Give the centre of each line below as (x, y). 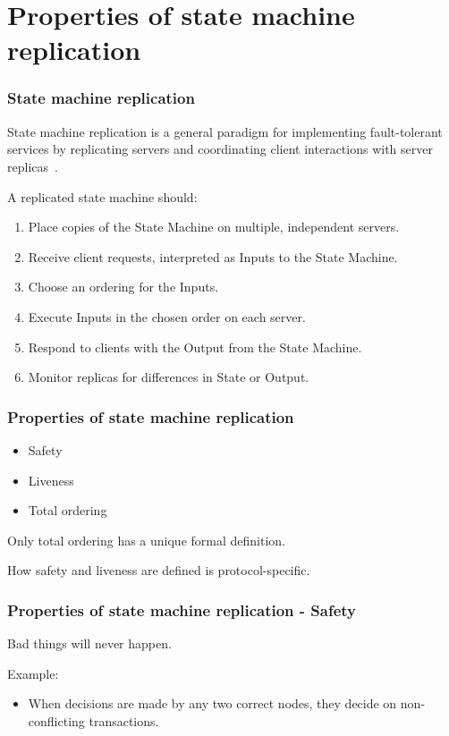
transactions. (124, 720)
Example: (33, 673)
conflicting (56, 720)
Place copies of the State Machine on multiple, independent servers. (214, 227)
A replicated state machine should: (102, 196)
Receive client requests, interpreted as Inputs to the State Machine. (213, 256)
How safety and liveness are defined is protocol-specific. (159, 570)
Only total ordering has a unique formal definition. (146, 540)
